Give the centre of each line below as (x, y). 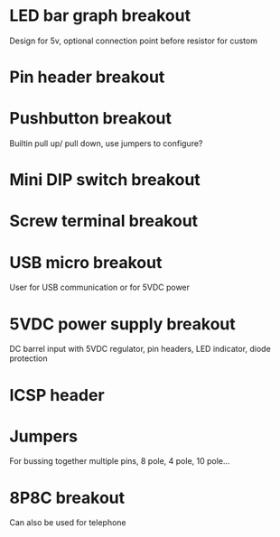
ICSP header (57, 395)
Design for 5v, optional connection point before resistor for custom (133, 41)
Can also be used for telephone (68, 523)
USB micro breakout (86, 262)
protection (28, 358)
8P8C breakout (67, 498)
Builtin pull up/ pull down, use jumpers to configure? (106, 144)
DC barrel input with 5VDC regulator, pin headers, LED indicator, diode (140, 349)
